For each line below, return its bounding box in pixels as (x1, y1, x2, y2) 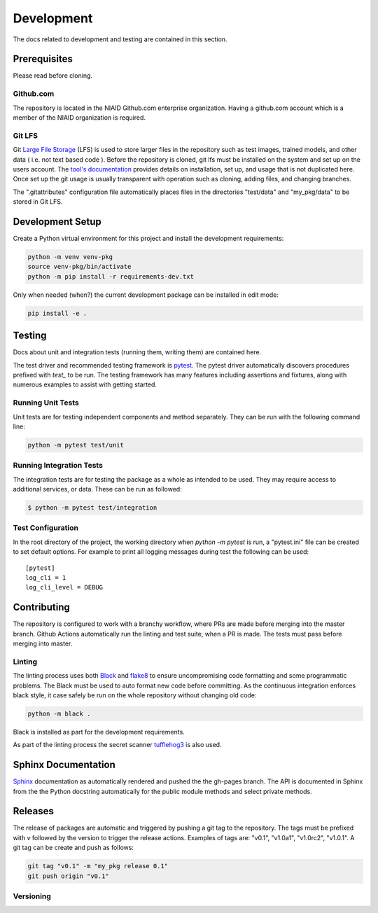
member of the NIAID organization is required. (13, 113, 146, 122)
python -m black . (27, 709, 91, 718)
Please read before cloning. (13, 71, 93, 80)
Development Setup (13, 216, 101, 228)
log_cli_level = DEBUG (25, 583, 104, 592)
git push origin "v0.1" (27, 872, 110, 880)
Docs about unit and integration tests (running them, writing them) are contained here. (13, 348, 262, 356)
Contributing (13, 601, 70, 613)
